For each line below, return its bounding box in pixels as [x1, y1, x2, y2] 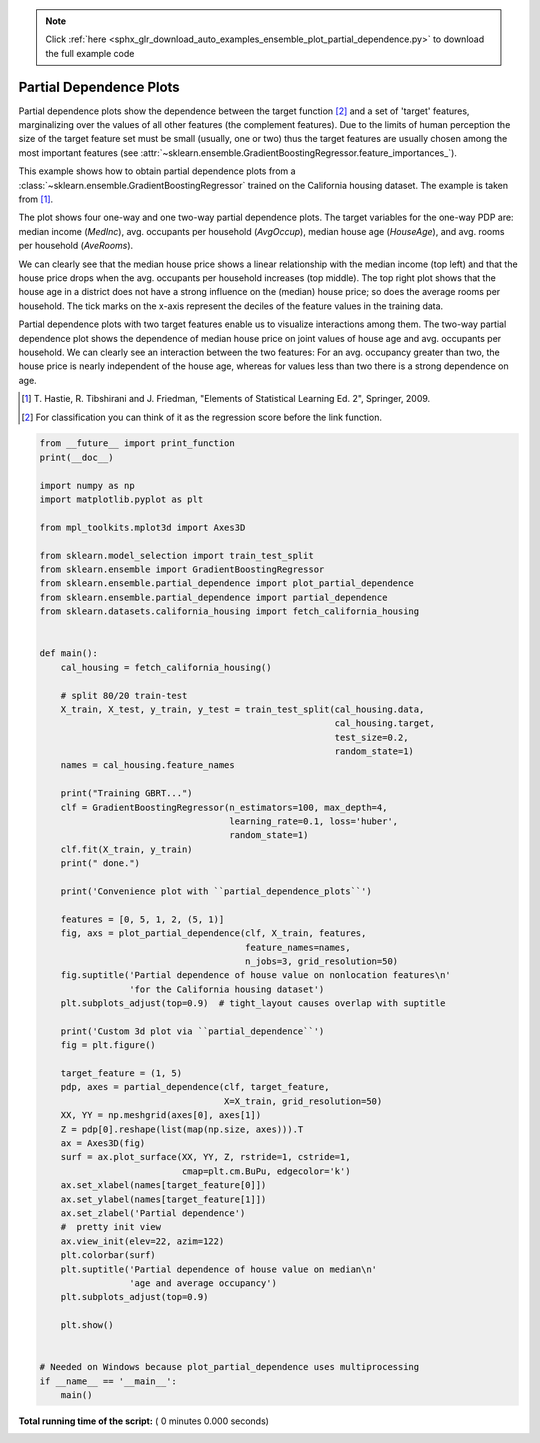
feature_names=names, [245, 941, 351, 953]
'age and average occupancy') [128, 1277, 277, 1289]
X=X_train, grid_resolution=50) [223, 1095, 383, 1107]
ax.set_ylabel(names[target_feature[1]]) [60, 1193, 267, 1205]
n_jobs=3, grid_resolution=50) [245, 955, 399, 967]
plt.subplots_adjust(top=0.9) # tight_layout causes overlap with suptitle [60, 998, 446, 1009]
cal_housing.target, [334, 718, 435, 729]
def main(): [39, 648, 99, 659]
